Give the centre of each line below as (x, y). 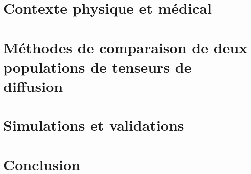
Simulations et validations (94, 125)
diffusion (33, 86)
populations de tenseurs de (98, 66)
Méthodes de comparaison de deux (125, 47)
